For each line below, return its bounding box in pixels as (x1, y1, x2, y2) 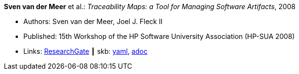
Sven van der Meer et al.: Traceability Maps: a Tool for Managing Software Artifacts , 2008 (4, 2, 296, 11)
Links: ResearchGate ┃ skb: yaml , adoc (23, 47, 148, 55)
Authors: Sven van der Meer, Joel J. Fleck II (23, 17, 163, 25)
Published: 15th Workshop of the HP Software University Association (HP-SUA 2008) (23, 32, 295, 40)
